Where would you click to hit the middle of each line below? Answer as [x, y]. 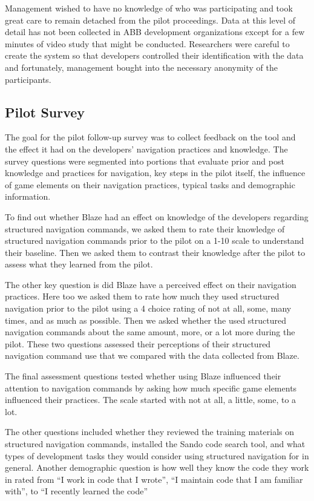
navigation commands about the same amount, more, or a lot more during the [150, 332]
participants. [28, 79]
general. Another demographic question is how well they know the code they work [157, 467]
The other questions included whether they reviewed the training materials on [149, 432]
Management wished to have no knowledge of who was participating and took [149, 8]
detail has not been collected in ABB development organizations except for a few [155, 32]
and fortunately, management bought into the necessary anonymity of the [141, 67]
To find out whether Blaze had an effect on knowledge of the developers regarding [157, 216]
